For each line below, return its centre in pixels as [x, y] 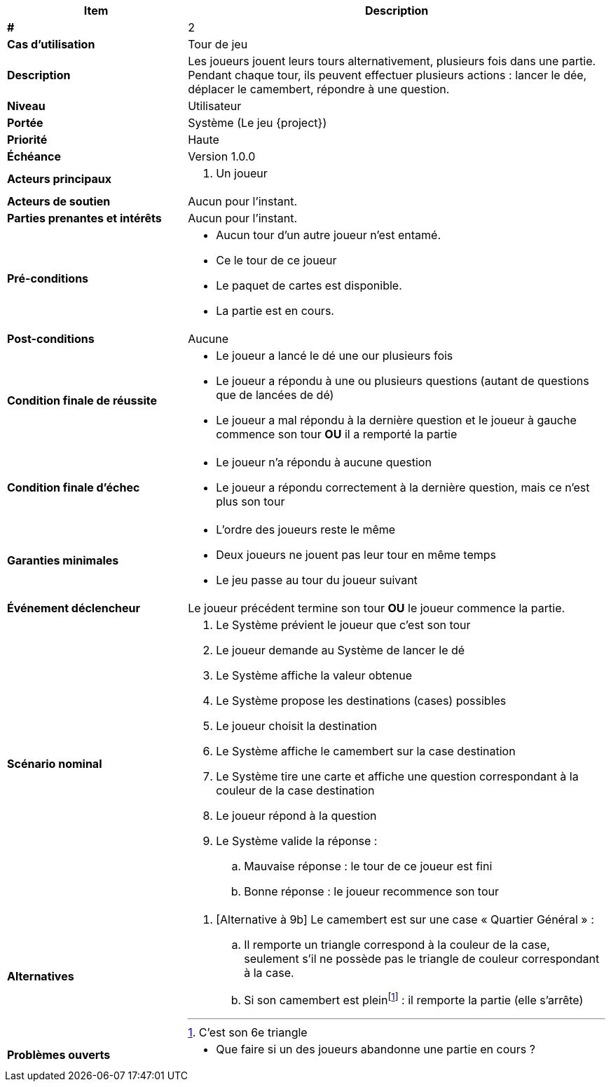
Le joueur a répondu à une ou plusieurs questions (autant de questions [403, 381]
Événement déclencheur [74, 608]
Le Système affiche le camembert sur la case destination [366, 751]
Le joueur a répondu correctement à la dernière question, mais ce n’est [403, 487]
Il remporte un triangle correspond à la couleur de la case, [397, 945]
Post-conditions [51, 339]
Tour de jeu [218, 44]
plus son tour [250, 501]
